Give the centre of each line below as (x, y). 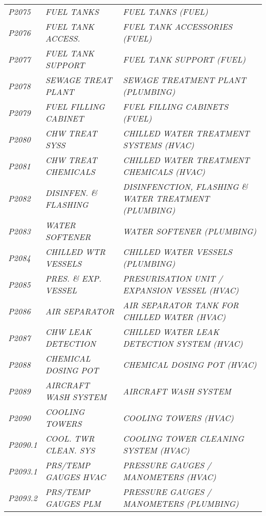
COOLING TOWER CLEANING (183, 438)
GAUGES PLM (73, 503)
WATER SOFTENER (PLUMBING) (190, 231)
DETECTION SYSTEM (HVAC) (183, 343)
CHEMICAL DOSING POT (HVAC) (190, 364)
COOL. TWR (70, 438)
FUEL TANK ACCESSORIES (178, 26)
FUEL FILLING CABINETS (176, 106)
